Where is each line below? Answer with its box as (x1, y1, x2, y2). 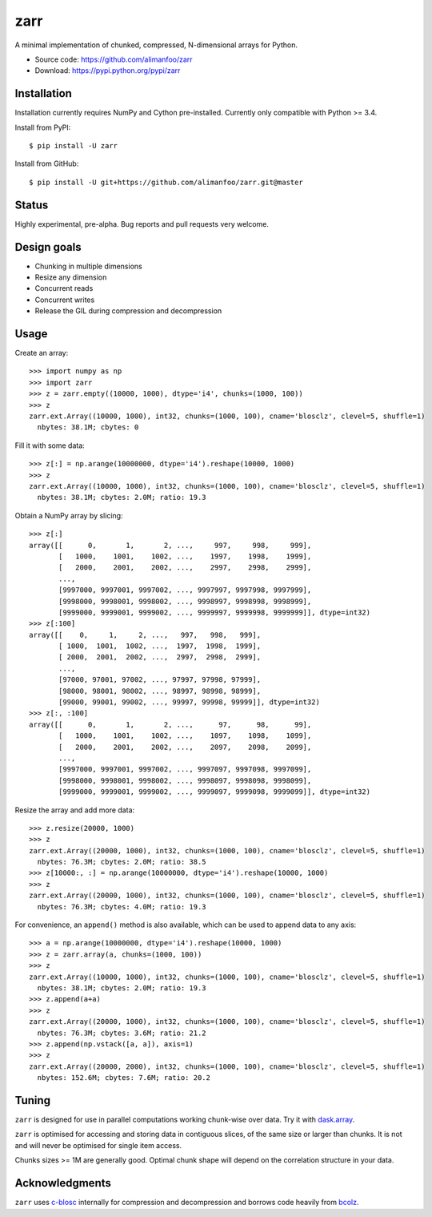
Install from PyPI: (14, 123, 71, 132)
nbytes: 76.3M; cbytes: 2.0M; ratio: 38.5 (37, 857, 207, 867)
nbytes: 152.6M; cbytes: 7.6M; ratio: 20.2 (37, 1074, 211, 1082)
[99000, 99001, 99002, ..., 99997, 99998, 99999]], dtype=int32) (58, 698, 320, 707)
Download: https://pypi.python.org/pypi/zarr (34, 66, 181, 75)
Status (14, 198, 49, 212)
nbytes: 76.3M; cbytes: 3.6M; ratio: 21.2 (37, 1028, 207, 1038)
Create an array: (14, 349, 69, 358)
